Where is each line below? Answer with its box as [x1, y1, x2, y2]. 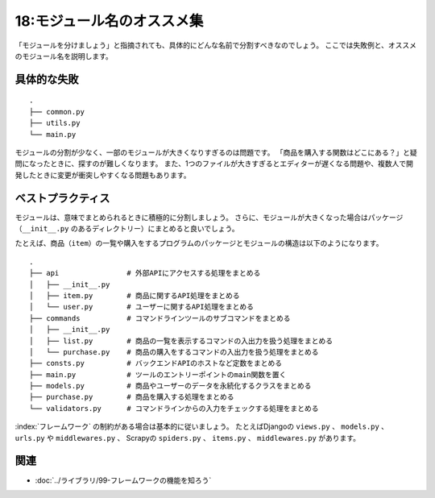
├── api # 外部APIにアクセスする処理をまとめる [29, 268, 261, 278]
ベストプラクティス [14, 191, 110, 205]
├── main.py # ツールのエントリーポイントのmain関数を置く [29, 370, 287, 379]
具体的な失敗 [14, 73, 79, 86]
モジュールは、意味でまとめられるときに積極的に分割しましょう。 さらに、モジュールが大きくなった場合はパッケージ [14, 212, 404, 222]
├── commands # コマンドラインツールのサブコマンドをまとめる [29, 313, 291, 322]
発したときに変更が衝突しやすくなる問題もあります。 [14, 170, 191, 180]
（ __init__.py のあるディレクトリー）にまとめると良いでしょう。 [14, 223, 239, 233]
